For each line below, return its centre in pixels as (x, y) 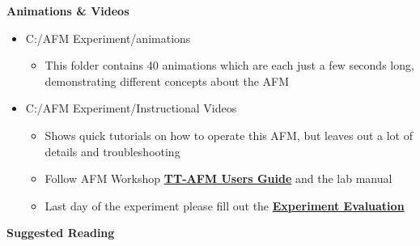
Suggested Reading (61, 233)
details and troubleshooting (112, 151)
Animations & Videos (68, 11)
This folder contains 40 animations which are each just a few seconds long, (229, 65)
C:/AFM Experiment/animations (108, 38)
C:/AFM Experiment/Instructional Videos (131, 108)
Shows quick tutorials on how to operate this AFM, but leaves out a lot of (229, 135)
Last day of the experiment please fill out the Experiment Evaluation (225, 205)
